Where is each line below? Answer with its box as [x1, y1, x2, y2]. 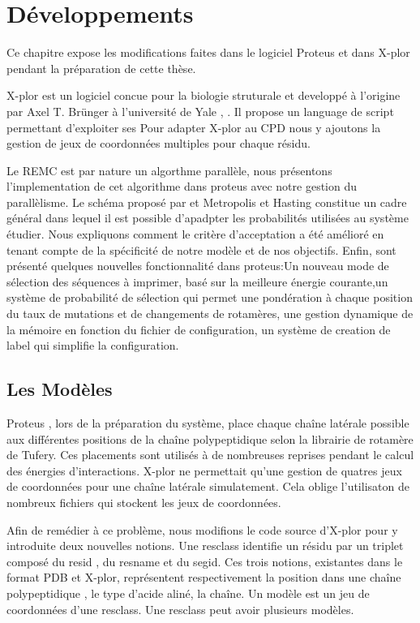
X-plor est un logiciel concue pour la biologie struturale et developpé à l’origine [6, 87, 401, 104]
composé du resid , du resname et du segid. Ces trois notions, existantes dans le [6, 552, 403, 569]
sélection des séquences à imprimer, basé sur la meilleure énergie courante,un [6, 273, 388, 290]
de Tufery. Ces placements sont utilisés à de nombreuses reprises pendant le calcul [6, 446, 414, 463]
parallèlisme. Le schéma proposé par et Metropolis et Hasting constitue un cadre [6, 193, 407, 210]
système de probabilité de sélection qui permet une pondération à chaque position [6, 289, 413, 306]
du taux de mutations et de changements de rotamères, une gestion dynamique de [6, 305, 414, 322]
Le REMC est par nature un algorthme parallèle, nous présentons [6, 161, 332, 178]
